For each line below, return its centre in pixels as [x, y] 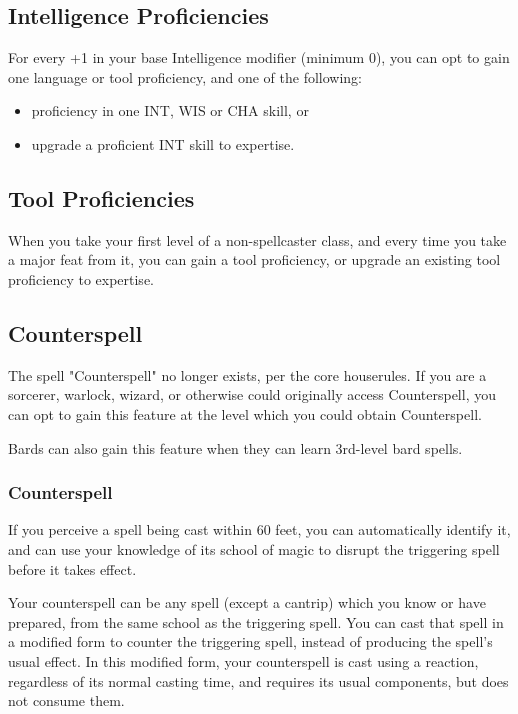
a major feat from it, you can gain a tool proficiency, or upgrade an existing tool [254, 259]
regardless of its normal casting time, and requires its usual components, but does [258, 680]
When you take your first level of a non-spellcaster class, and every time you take [257, 239]
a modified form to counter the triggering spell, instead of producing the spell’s [250, 641]
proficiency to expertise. [81, 278]
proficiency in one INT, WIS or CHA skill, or [170, 110]
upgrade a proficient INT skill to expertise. [163, 143]
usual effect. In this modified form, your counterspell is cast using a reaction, [243, 660]
